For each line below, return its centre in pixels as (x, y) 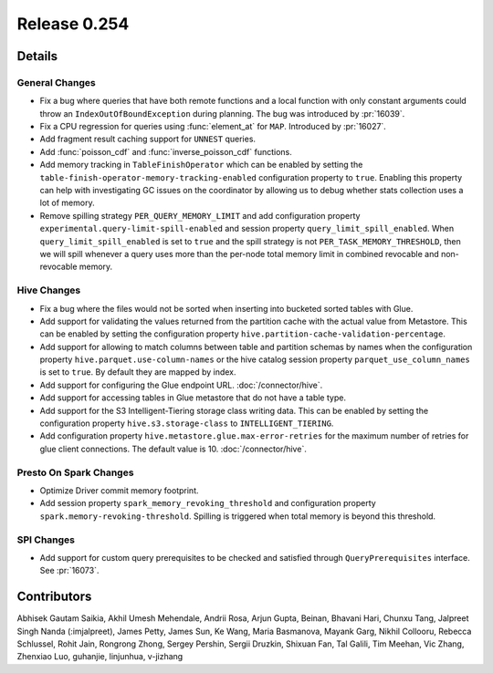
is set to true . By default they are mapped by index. (138, 372)
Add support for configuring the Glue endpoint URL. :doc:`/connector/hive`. (181, 385)
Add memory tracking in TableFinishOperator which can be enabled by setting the (201, 165)
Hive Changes (49, 290)
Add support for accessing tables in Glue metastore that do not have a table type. (193, 398)
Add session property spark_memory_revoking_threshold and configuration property (208, 503)
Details (37, 56)
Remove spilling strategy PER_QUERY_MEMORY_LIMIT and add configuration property (200, 215)
